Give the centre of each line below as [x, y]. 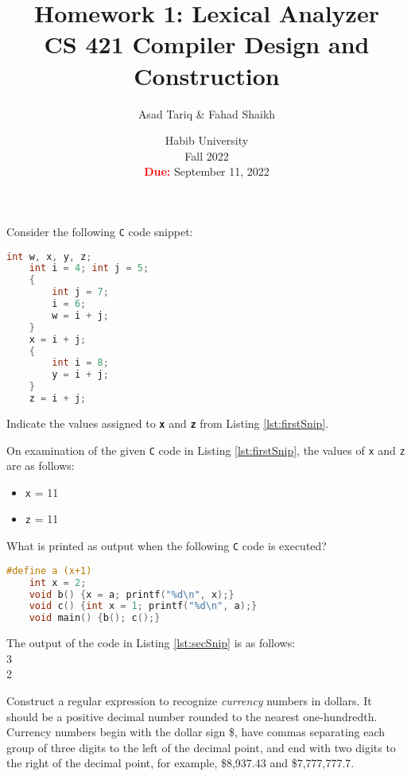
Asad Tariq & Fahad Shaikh [207, 113]
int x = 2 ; [58, 582]
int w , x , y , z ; [49, 256]
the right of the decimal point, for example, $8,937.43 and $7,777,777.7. [180, 763]
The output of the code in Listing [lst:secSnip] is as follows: [151, 643]
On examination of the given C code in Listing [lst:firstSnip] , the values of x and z [206, 450]
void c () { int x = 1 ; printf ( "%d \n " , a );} [143, 606]
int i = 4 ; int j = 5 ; [89, 268]
